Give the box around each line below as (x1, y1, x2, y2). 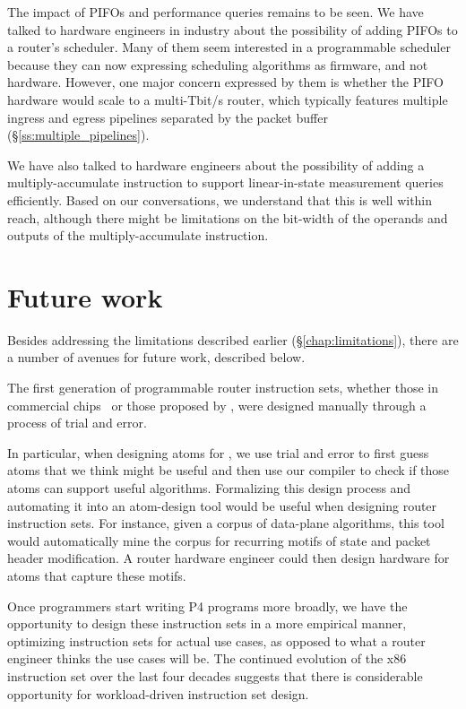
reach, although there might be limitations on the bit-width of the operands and (7, 208, 448, 227)
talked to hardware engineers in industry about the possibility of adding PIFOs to (7, 20, 458, 39)
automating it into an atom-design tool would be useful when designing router (7, 496, 437, 514)
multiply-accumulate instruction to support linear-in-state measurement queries (7, 173, 444, 192)
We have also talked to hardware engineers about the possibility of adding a (7, 155, 425, 174)
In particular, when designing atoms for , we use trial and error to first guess (7, 443, 429, 462)
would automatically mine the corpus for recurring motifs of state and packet (7, 531, 431, 549)
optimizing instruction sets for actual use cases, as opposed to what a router (7, 631, 426, 650)
